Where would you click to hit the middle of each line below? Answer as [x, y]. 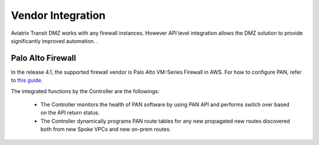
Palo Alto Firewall [43, 58]
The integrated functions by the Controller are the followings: [85, 91]
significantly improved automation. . [55, 41]
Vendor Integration [58, 15]
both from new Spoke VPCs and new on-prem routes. [106, 129]
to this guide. [27, 80]
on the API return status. [70, 113]
